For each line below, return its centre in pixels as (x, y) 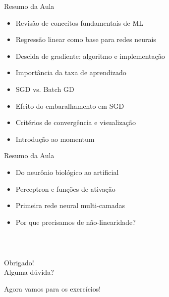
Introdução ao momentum (55, 139)
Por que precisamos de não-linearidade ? (76, 222)
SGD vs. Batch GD (45, 89)
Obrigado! (19, 262)
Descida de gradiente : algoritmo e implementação (90, 56)
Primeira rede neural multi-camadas (70, 205)
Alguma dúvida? (29, 272)
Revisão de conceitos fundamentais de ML (80, 22)
